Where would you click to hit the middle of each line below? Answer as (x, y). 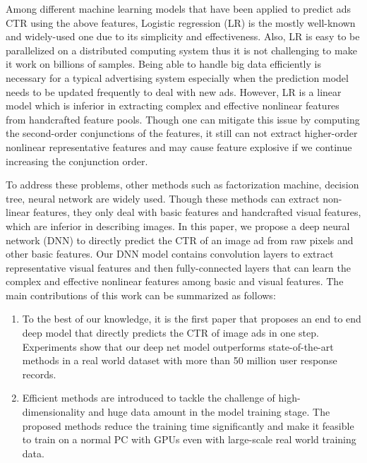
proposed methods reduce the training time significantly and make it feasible (188, 425)
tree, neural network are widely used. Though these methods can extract (163, 198)
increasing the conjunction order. (77, 161)
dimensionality (54, 412)
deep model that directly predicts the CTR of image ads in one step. (170, 333)
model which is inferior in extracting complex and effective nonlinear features (173, 106)
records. (39, 374)
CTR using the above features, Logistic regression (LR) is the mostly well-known (181, 22)
